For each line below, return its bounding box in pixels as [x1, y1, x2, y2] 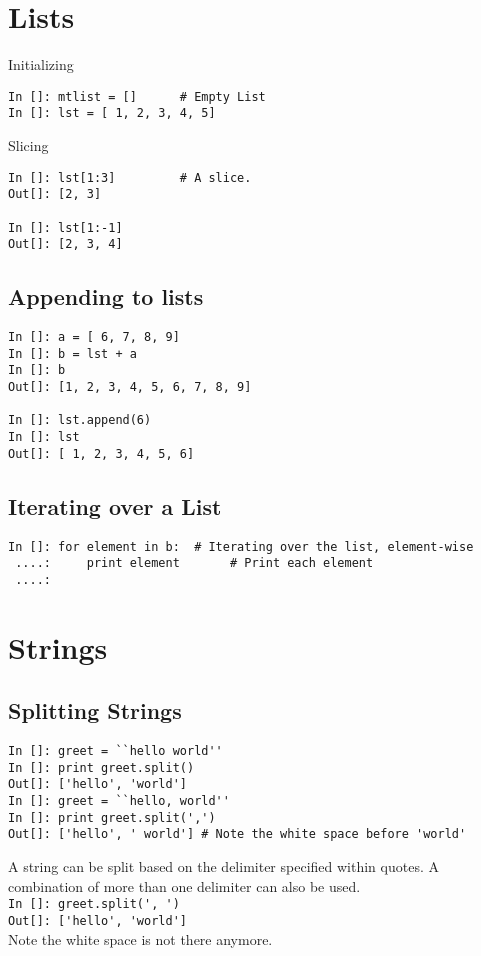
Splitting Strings [8, 695, 182, 726]
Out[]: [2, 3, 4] [8, 237, 123, 252]
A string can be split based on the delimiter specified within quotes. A [8, 856, 439, 877]
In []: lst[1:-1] [8, 220, 123, 235]
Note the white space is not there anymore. [8, 928, 273, 949]
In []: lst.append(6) [8, 413, 152, 428]
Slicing [8, 135, 49, 156]
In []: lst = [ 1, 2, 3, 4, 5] [8, 106, 216, 121]
